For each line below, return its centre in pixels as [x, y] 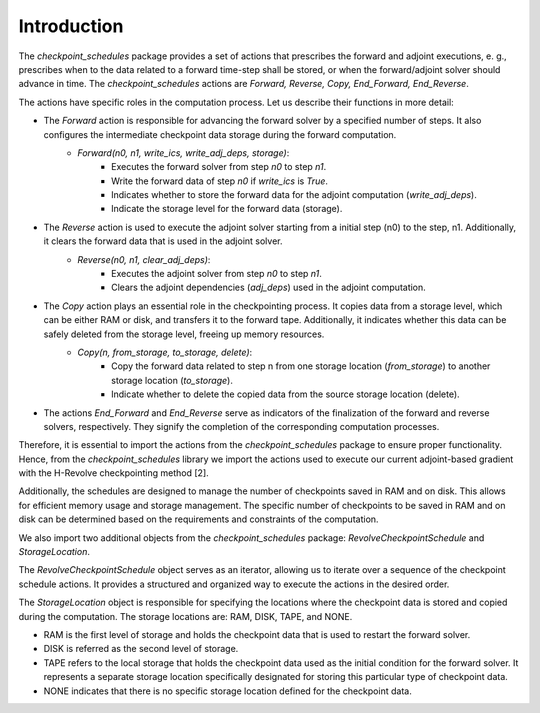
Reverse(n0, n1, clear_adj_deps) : [144, 259]
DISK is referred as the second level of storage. [141, 649]
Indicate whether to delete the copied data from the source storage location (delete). [285, 394]
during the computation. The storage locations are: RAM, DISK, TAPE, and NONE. [185, 616]
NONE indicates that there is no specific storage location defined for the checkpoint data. [227, 691]
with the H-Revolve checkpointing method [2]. [113, 473]
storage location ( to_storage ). [172, 380]
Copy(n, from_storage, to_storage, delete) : [165, 352]
